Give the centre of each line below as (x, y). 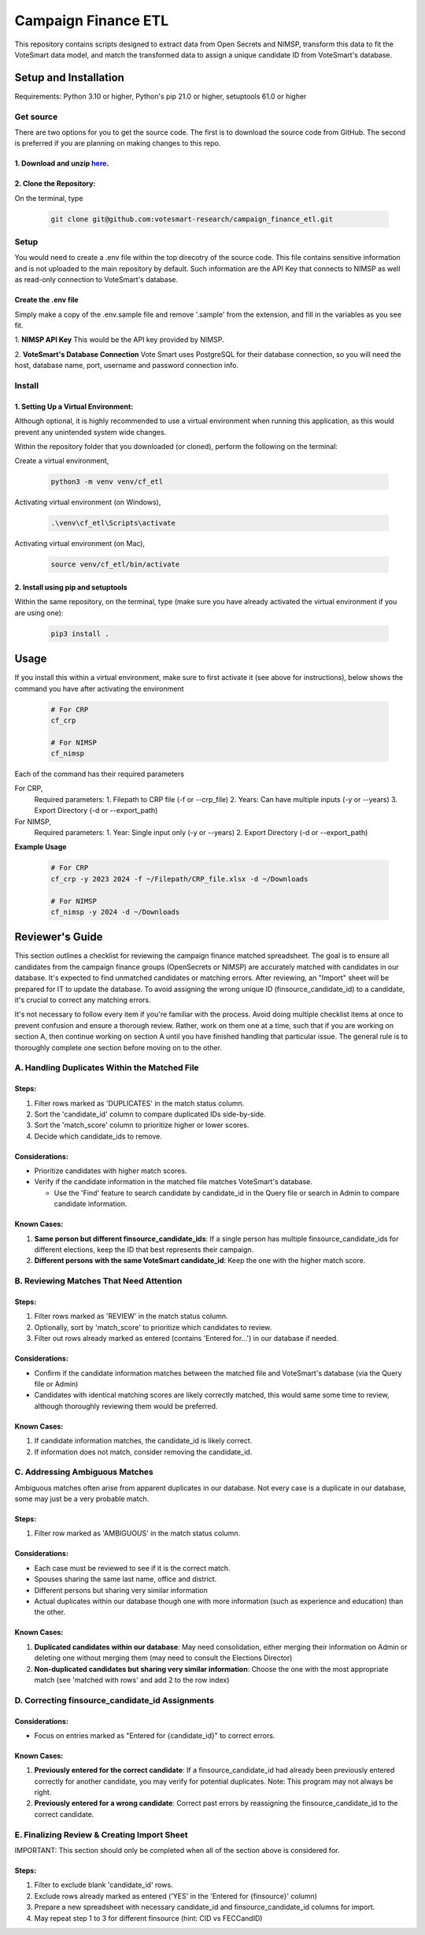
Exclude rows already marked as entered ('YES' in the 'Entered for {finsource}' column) (176, 1896)
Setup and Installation (70, 78)
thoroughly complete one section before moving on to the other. (118, 1047)
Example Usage (41, 847)
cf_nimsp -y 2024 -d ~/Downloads (115, 912)
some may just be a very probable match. (82, 1499)
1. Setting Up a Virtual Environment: (74, 407)
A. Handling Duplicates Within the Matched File (107, 1068)
